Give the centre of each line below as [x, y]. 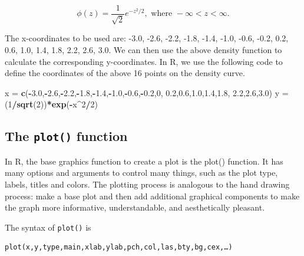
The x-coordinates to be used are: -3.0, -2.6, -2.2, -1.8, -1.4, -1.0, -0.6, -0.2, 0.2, [147, 38]
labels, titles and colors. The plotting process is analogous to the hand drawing [147, 184]
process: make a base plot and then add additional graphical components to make [152, 196]
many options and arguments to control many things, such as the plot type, [141, 173]
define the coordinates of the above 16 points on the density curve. [125, 73]
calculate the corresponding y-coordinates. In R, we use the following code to [144, 61]
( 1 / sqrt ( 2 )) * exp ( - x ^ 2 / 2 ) [52, 104]
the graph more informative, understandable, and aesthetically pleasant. [135, 207]
